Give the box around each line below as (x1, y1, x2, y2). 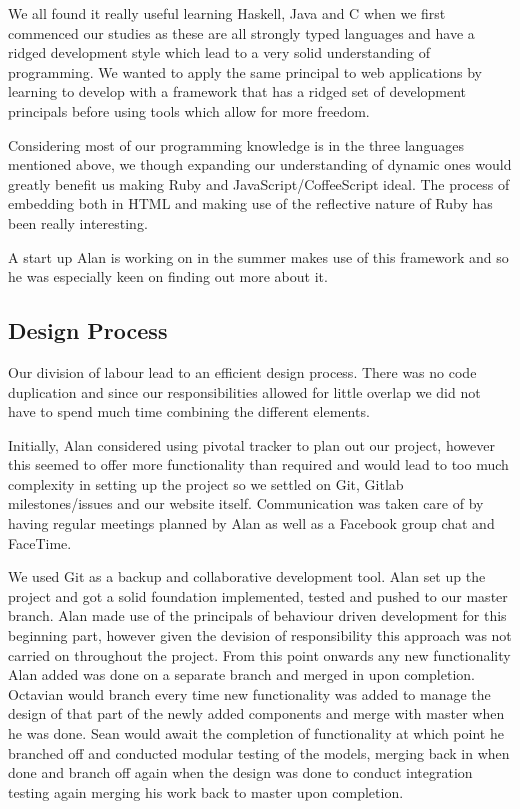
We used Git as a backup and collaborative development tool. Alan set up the (8, 566, 486, 587)
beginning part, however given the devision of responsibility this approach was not (8, 625, 512, 646)
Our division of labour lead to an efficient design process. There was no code (8, 361, 477, 382)
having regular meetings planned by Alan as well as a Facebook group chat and (8, 513, 495, 534)
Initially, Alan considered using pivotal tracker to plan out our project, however (8, 434, 495, 455)
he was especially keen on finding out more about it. (8, 266, 328, 287)
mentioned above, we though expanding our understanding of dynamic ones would (8, 154, 512, 175)
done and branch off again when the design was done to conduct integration (8, 762, 473, 783)
